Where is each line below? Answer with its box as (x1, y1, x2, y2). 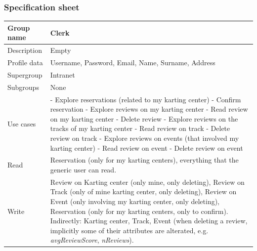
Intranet (50, 69, 75, 80)
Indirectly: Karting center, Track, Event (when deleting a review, (50, 215, 248, 226)
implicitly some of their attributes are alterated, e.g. (50, 225, 209, 235)
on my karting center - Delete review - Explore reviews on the (50, 113, 238, 124)
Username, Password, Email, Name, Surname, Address (50, 57, 215, 67)
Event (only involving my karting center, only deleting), (50, 196, 220, 206)
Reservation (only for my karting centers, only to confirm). (50, 206, 228, 216)
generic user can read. (50, 164, 117, 174)
